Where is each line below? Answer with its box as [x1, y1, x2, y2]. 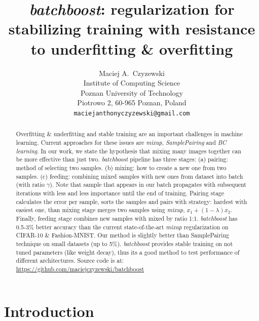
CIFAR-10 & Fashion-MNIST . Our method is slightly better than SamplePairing [16, 231, 229, 239]
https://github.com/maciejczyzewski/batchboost [16, 264, 144, 273]
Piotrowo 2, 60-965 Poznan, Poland [77, 97, 187, 108]
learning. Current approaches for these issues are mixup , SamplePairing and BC [16, 138, 227, 146]
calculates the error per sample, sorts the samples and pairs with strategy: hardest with [16, 197, 247, 206]
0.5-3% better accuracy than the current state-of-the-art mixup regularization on [16, 222, 229, 231]
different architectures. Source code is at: [16, 256, 124, 265]
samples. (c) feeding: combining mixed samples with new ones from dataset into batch [16, 172, 243, 180]
